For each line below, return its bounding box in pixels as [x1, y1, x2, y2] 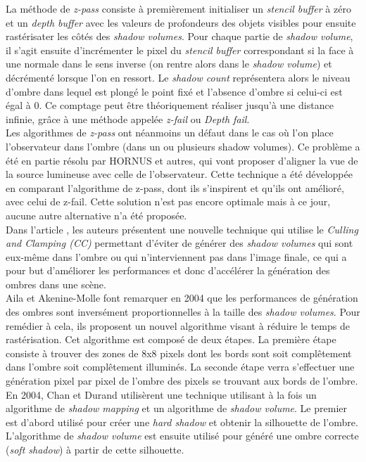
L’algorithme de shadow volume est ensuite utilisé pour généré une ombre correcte [6, 428, 359, 443]
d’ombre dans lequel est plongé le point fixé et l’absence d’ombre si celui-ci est [6, 84, 343, 98]
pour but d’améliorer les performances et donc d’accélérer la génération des [6, 263, 330, 278]
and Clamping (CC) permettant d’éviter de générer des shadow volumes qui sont [6, 236, 353, 250]
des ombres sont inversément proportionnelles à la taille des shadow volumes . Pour [6, 304, 360, 319]
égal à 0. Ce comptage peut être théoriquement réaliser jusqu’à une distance [6, 98, 334, 113]
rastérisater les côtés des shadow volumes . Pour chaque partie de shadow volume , [6, 29, 353, 44]
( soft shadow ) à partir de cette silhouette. [6, 442, 184, 456]
